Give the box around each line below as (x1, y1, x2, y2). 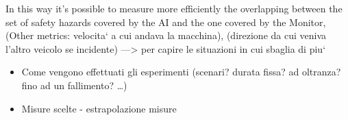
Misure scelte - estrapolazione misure (21, 101, 177, 115)
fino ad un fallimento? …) (21, 77, 127, 92)
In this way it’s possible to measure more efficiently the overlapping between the (5, 1, 343, 15)
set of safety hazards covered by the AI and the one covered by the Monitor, (5, 14, 326, 29)
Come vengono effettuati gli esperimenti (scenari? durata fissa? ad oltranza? (21, 64, 341, 79)
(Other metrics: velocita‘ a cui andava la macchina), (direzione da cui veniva (5, 28, 327, 43)
